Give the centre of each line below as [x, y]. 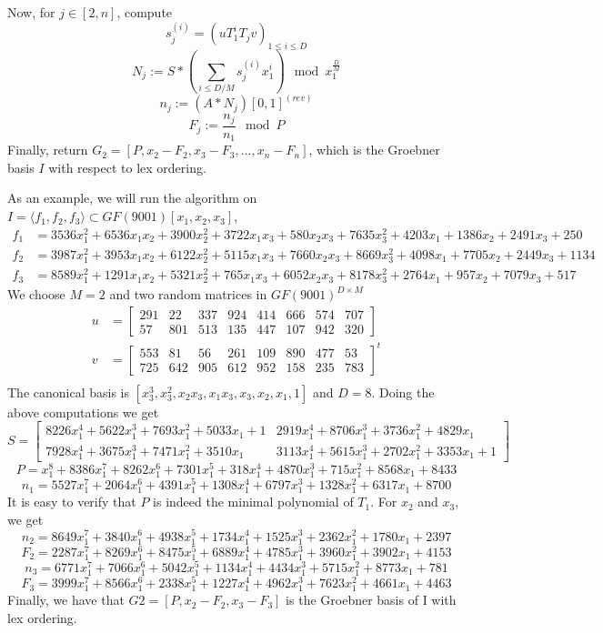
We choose [36, 294]
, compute [145, 12]
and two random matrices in [188, 294]
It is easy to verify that [72, 502]
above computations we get [83, 412]
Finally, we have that [66, 600]
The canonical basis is [68, 392]
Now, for [31, 12]
